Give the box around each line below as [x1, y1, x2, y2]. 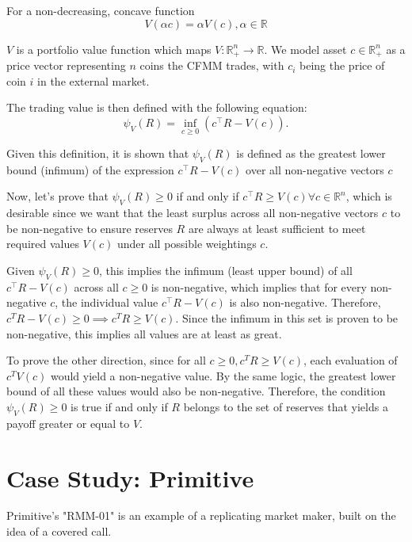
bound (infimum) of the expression [6, 161, 174, 177]
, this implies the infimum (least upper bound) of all [98, 262, 353, 279]
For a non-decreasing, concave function [6, 2, 195, 18]
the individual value [61, 294, 158, 311]
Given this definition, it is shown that [6, 145, 189, 162]
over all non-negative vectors [246, 161, 384, 177]
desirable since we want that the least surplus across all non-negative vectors [6, 204, 379, 221]
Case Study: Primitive [6, 461, 254, 494]
